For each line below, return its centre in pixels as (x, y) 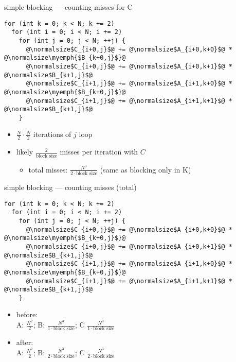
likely (25, 152)
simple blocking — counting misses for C (68, 7)
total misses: (48, 169)
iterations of (52, 134)
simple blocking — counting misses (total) (70, 187)
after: (25, 342)
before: (27, 314)
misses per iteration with (99, 152)
